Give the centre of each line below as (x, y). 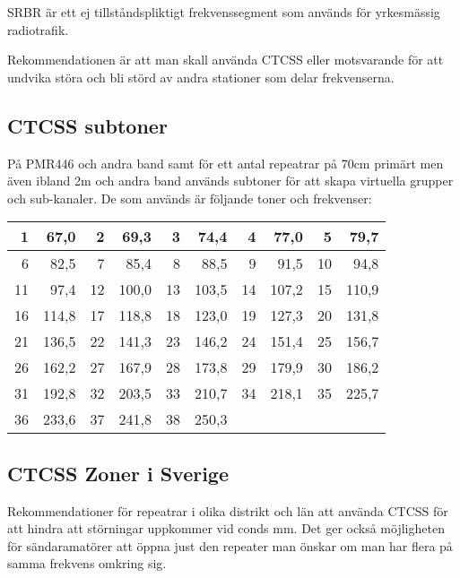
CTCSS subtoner (87, 125)
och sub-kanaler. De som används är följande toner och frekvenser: (190, 198)
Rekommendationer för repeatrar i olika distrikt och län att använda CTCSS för (228, 510)
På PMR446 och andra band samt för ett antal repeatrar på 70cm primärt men (226, 163)
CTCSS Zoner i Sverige (118, 473)
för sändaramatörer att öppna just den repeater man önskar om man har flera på (230, 545)
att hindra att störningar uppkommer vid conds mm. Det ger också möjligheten (226, 528)
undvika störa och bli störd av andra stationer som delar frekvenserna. (201, 77)
